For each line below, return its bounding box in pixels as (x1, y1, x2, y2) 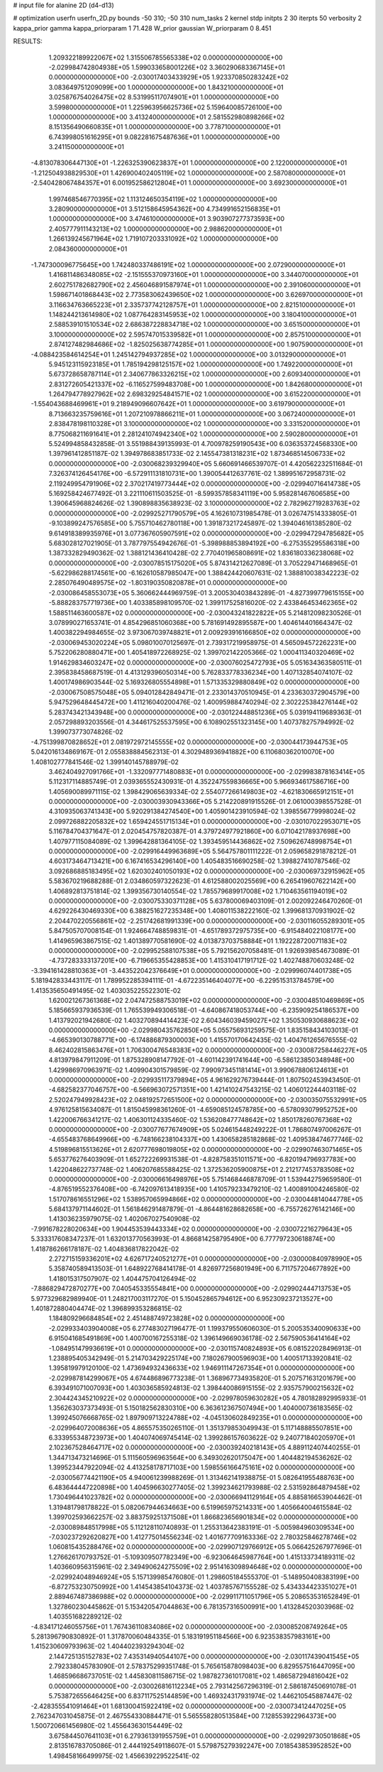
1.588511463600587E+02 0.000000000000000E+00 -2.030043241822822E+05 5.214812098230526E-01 (48, 608, 362, 617)
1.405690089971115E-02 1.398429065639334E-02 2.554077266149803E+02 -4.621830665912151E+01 (48, 787, 354, 795)
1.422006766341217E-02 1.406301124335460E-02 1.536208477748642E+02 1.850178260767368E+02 (48, 1115, 353, 1124)
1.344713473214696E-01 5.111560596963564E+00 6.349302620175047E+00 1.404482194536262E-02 (48, 1453, 353, 1462)
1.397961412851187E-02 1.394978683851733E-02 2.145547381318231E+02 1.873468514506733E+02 (48, 450, 345, 458)
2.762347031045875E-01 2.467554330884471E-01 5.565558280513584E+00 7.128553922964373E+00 (30, 1712, 337, 1720)
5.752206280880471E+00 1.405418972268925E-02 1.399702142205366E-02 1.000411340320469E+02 (48, 648, 355, 657)
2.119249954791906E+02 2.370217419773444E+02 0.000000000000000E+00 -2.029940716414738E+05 (48, 479, 361, 488)
